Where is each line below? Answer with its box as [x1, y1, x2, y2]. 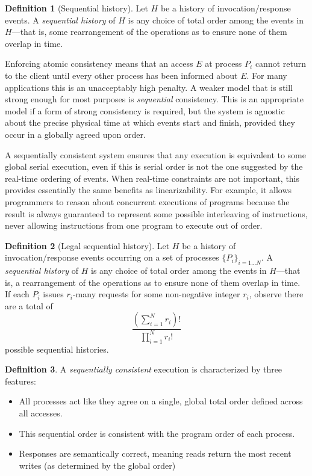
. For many [246, 69, 287, 81]
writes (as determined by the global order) [19, 459, 176, 471]
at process [205, 57, 242, 70]
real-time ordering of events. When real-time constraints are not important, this [5, 172, 300, 184]
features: [5, 374, 36, 387]
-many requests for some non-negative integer [72, 288, 240, 300]
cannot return [255, 57, 306, 70]
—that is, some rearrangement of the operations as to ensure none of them [11, 25, 287, 38]
